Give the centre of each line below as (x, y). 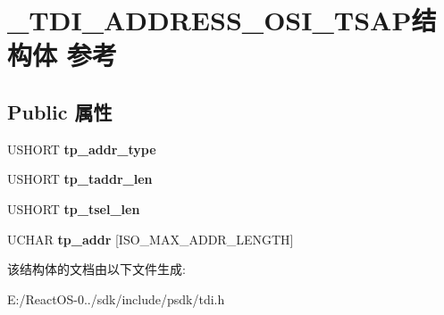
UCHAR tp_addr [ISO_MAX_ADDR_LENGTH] (151, 239)
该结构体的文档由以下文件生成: (96, 269)
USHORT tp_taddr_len (80, 179)
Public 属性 (60, 111)
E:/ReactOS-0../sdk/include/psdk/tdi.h (116, 298)
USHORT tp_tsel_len (74, 208)
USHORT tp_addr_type (82, 149)
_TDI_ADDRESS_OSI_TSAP (209, 20)
